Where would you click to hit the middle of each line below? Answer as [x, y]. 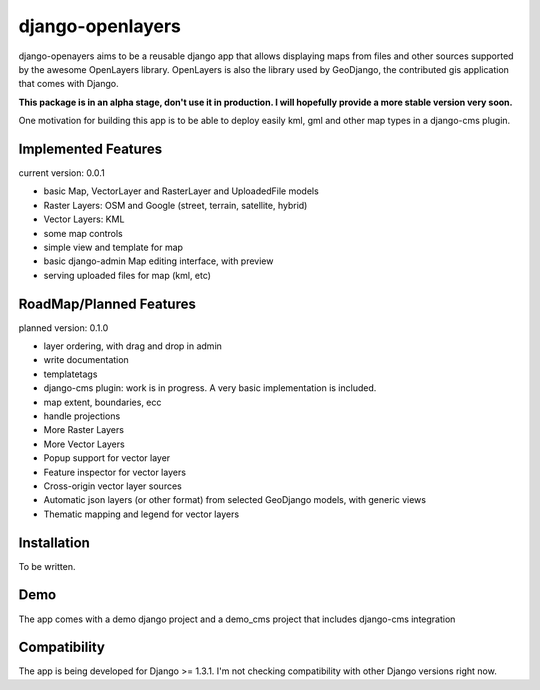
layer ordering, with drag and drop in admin [132, 346]
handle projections [82, 416]
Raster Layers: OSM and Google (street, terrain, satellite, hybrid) [175, 205]
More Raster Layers [84, 430]
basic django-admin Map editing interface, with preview [158, 261]
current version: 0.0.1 [61, 173]
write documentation [86, 360]
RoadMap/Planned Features [107, 303]
